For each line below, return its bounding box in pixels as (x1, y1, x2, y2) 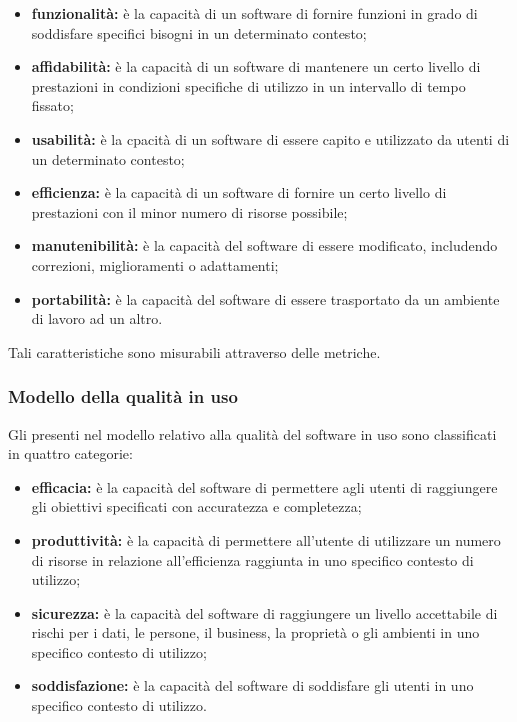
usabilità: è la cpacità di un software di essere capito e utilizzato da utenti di (31, 128, 510, 149)
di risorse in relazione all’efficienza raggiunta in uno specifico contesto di (31, 549, 474, 570)
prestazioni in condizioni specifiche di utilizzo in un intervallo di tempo (31, 75, 466, 96)
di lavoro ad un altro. (31, 308, 163, 329)
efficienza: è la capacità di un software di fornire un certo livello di (31, 182, 447, 203)
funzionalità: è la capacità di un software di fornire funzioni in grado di (31, 3, 478, 23)
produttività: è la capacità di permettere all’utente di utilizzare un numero (31, 529, 501, 550)
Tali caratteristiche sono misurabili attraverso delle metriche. (8, 341, 381, 362)
